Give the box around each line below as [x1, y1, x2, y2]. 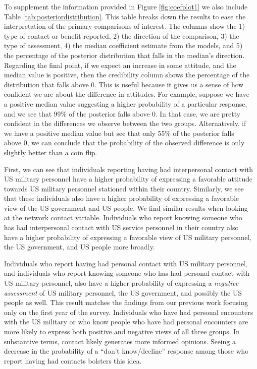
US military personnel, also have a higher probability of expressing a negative [4, 278, 239, 288]
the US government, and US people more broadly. [4, 242, 155, 252]
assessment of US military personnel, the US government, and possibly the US [4, 287, 242, 298]
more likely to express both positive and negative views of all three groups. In [4, 326, 240, 336]
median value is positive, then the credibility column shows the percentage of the [4, 69, 250, 80]
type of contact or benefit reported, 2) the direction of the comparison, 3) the [4, 30, 239, 41]
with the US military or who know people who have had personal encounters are [4, 316, 248, 327]
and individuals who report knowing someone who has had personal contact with [4, 268, 250, 278]
